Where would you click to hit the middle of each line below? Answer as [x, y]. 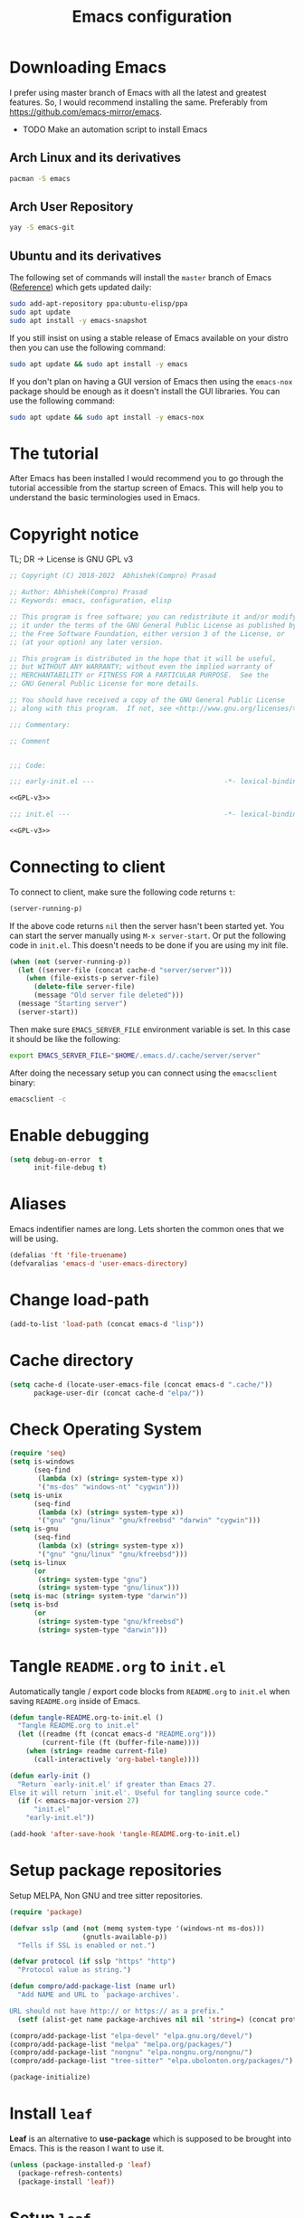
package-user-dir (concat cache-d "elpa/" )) [119, 1393]
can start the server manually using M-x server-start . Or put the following [148, 935]
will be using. [34, 1239]
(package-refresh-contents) [71, 2173]
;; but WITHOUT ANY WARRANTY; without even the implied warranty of [141, 667]
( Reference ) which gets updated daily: [81, 288]
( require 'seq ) [38, 1454]
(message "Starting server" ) [72, 1004]
